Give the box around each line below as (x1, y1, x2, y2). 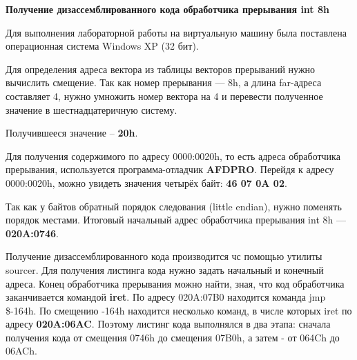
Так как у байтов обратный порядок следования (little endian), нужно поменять (6, 199, 342, 213)
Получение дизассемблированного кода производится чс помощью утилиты (6, 249, 322, 263)
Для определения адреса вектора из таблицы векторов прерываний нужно (6, 61, 316, 76)
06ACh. (6, 343, 37, 358)
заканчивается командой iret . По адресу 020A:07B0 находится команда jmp (6, 290, 326, 304)
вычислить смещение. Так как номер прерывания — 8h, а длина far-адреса (6, 75, 322, 90)
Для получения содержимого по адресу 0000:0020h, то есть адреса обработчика (6, 148, 340, 163)
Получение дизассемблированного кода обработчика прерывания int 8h (6, 2, 329, 16)
